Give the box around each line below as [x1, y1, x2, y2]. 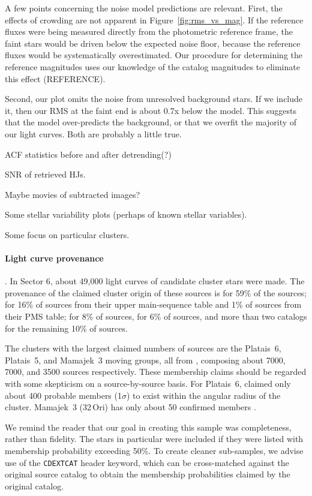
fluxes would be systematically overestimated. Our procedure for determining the [5, 49, 302, 61]
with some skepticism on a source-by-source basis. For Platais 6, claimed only [5, 377, 291, 390]
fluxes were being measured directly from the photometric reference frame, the [5, 25, 293, 38]
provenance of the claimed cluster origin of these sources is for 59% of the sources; [5, 286, 307, 299]
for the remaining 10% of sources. [5, 321, 128, 334]
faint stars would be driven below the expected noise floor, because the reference [5, 37, 301, 49]
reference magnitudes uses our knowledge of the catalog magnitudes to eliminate [5, 60, 300, 73]
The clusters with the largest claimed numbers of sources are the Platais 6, [5, 342, 281, 354]
